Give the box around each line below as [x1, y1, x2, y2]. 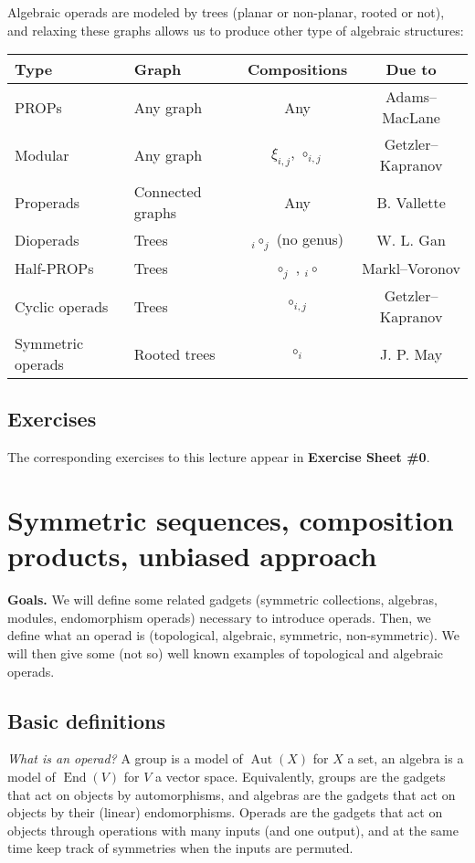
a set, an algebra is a [347, 749, 464, 768]
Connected [133, 181, 202, 203]
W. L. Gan [376, 229, 446, 251]
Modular [15, 143, 69, 165]
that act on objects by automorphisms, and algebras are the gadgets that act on [7, 784, 456, 804]
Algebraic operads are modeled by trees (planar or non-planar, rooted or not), [7, 3, 445, 21]
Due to [385, 58, 437, 80]
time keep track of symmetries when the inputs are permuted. [7, 838, 354, 858]
